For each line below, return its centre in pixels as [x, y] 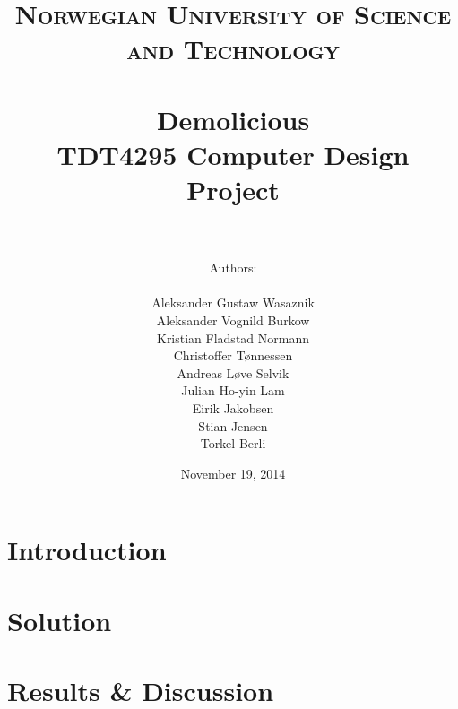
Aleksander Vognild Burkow [233, 320]
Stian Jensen [233, 425]
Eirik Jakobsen [233, 408]
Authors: [233, 268]
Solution [60, 620]
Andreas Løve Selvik [233, 372]
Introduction [87, 550]
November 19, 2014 [233, 473]
